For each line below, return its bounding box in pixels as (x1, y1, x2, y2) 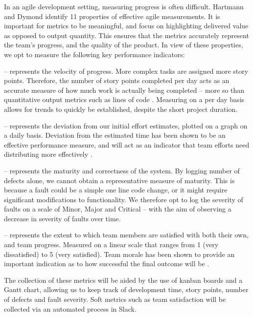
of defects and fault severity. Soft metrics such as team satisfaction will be (4, 294, 226, 304)
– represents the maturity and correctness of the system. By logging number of (4, 165, 240, 175)
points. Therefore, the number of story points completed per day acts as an (4, 75, 230, 85)
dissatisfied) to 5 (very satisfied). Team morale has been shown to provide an (4, 249, 235, 259)
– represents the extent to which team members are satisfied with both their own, (4, 230, 249, 240)
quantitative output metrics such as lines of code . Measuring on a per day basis (4, 94, 245, 105)
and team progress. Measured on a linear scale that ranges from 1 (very (4, 239, 219, 250)
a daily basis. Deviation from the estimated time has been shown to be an (4, 130, 226, 140)
